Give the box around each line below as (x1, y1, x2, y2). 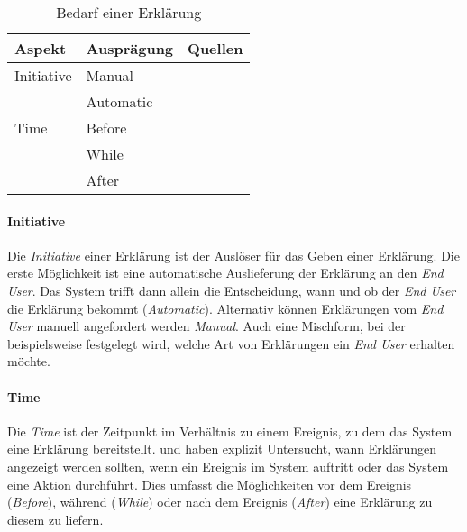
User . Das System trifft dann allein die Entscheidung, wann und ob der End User (7, 280, 456, 299)
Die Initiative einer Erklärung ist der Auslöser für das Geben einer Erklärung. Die (7, 245, 460, 264)
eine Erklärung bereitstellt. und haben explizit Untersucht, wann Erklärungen (7, 439, 437, 458)
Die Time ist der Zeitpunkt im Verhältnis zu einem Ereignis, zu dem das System (7, 421, 453, 440)
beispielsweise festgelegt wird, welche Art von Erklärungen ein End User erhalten (7, 334, 455, 353)
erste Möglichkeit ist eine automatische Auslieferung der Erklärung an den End (7, 263, 444, 282)
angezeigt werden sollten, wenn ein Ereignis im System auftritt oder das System (7, 456, 449, 475)
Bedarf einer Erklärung (56, 2, 202, 23)
